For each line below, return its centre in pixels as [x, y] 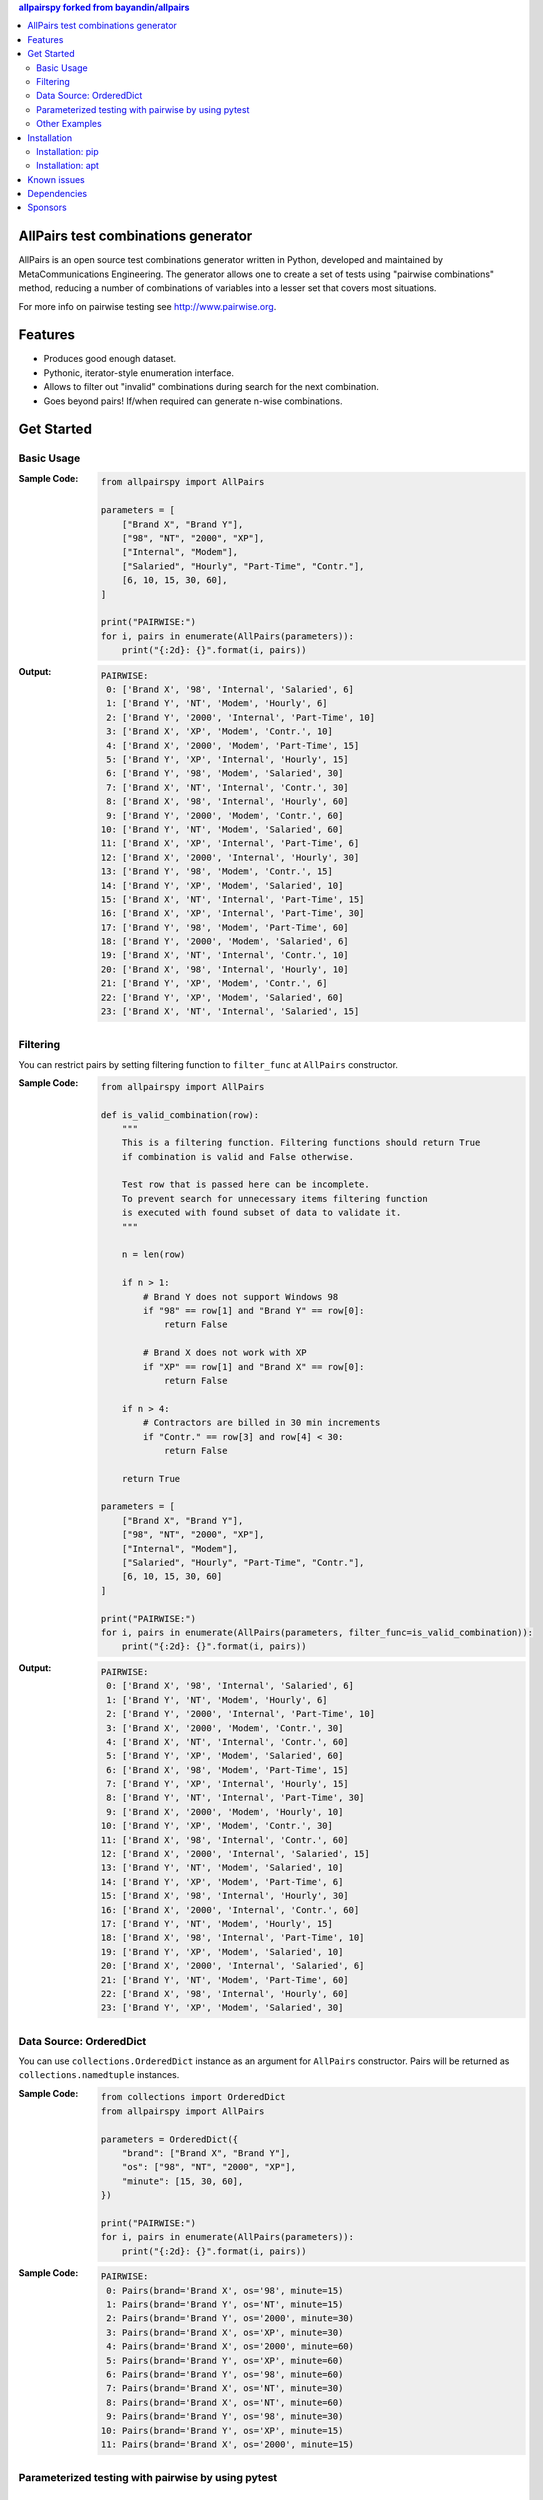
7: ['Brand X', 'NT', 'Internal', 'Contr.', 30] [227, 787]
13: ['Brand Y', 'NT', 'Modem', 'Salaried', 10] [222, 1868]
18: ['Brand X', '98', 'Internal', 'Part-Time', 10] [232, 1938]
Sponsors [47, 207]
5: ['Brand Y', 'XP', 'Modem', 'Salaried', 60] [225, 1756]
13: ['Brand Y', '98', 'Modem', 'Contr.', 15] [217, 871]
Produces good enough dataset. [110, 359]
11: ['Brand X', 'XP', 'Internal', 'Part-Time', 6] [230, 843]
